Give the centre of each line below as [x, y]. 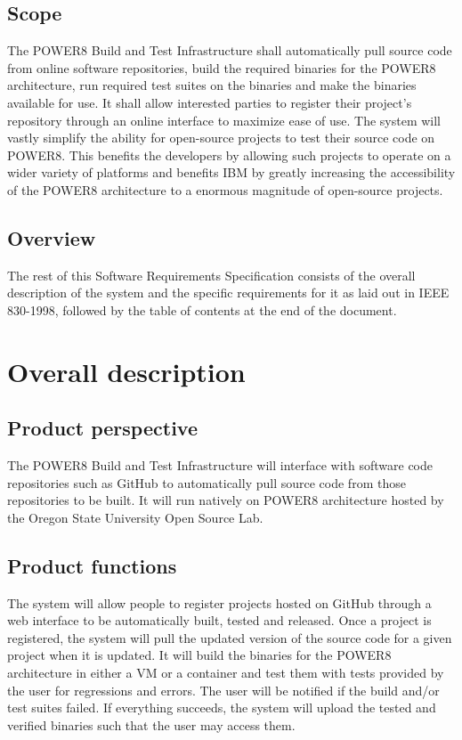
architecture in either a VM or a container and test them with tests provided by [226, 673]
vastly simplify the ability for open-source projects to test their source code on [221, 138]
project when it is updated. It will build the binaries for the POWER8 [199, 655]
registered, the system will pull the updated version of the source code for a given [230, 637]
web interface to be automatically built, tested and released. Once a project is [219, 620]
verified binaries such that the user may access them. [151, 724]
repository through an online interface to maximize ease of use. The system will [224, 120]
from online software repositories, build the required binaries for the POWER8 [222, 67]
